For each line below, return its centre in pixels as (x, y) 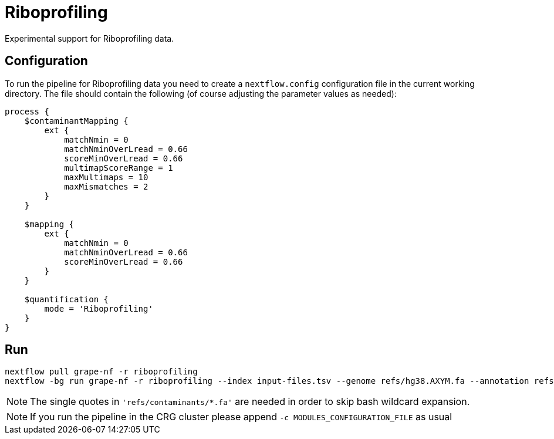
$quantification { (67, 299)
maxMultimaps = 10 (106, 177)
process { (27, 111)
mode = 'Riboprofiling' (99, 308)
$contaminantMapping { (76, 121)
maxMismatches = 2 (106, 186)
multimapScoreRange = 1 (119, 168)
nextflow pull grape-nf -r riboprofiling (101, 372)
